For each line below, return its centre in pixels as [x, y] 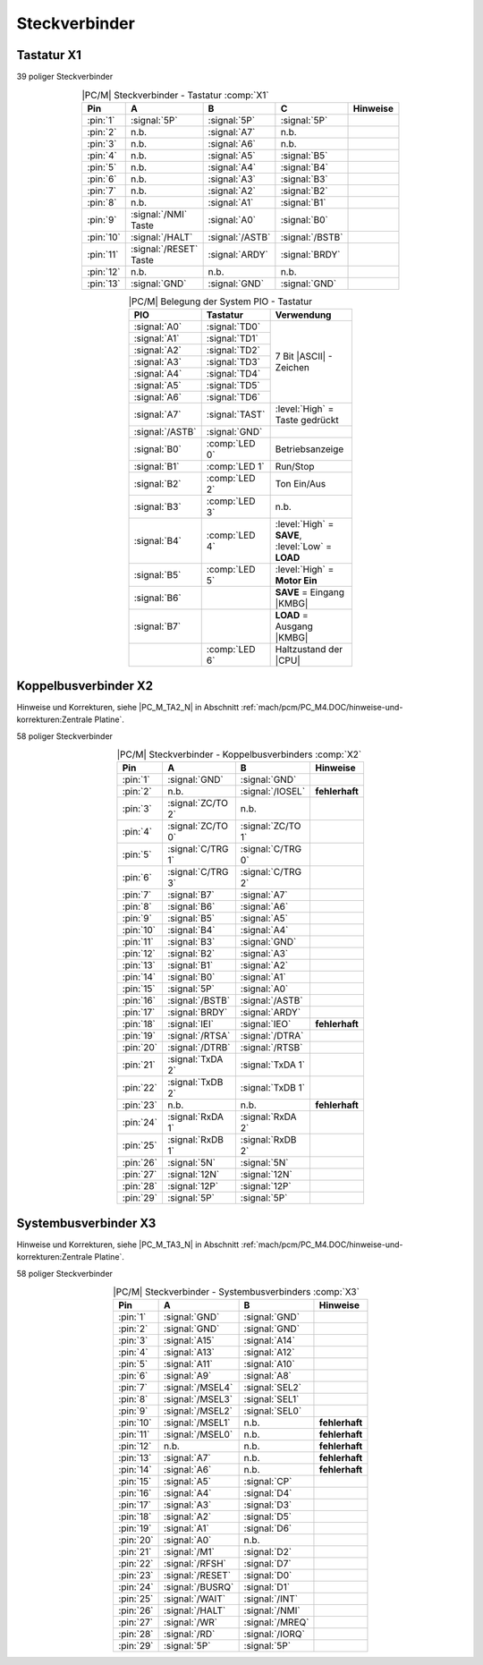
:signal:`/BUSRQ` [199, 1587]
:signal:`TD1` [232, 338]
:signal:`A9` [187, 1376]
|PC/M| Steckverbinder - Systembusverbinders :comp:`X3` [236, 1292]
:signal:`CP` [268, 1482]
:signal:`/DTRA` [272, 1036]
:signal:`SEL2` [272, 1388]
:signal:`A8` [268, 1376]
